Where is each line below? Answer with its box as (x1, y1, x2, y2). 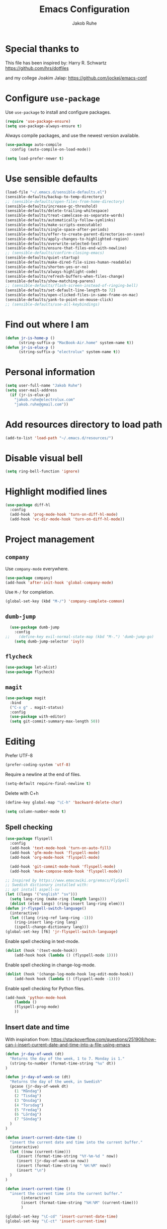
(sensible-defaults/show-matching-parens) (5, 278, 96, 284)
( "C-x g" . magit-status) (10, 705, 64, 710)
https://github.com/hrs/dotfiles (5, 65, 69, 71)
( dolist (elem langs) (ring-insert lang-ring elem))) (10, 901, 125, 906)
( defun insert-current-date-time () (5, 1135, 82, 1140)
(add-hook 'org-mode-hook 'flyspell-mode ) (10, 855, 100, 860)
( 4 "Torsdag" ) (14, 1103, 44, 1108)
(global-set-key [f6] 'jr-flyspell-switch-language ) (5, 929, 118, 934)
